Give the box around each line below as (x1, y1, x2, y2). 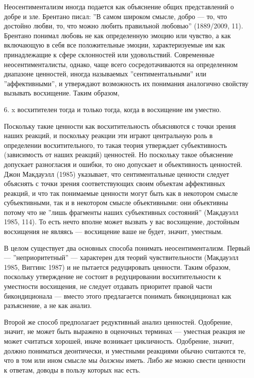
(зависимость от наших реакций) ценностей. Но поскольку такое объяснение (4, 149, 233, 160)
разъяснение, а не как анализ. (4, 300, 92, 310)
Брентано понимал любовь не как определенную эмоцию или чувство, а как (4, 30, 231, 40)
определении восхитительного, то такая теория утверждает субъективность (4, 140, 227, 150)
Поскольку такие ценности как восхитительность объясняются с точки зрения (4, 120, 236, 131)
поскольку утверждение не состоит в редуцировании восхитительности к (4, 271, 221, 282)
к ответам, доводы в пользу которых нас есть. (4, 364, 140, 375)
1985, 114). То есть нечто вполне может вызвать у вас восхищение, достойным (4, 216, 240, 227)
